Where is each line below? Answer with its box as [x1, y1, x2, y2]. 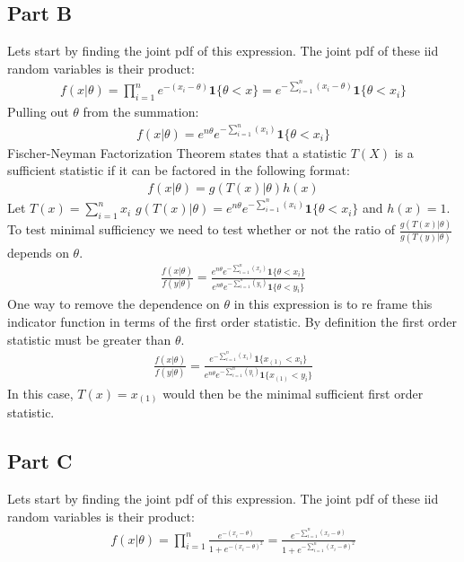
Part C [7, 447, 73, 475]
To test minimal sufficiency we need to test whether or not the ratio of [7, 220, 395, 239]
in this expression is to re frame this [233, 294, 433, 313]
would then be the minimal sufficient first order [162, 383, 424, 402]
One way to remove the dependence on [7, 294, 220, 313]
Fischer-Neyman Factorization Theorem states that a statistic [7, 143, 347, 162]
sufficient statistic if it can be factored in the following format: [7, 161, 350, 180]
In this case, [7, 383, 74, 402]
